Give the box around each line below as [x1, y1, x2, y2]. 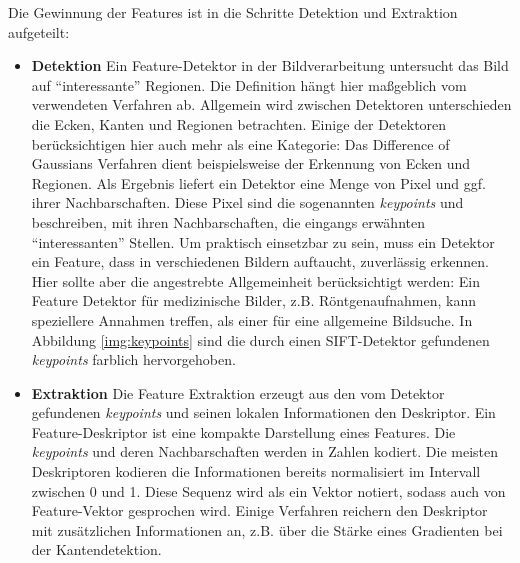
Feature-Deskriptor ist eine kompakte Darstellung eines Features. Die [31, 421, 456, 442]
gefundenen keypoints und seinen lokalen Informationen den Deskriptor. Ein [31, 402, 496, 423]
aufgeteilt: [8, 21, 70, 42]
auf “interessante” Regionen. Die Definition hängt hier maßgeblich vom [31, 74, 467, 95]
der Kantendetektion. [31, 539, 162, 560]
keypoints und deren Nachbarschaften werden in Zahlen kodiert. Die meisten [31, 441, 499, 462]
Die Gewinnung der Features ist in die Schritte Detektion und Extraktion [8, 2, 458, 22]
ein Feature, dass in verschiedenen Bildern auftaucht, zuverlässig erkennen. [31, 251, 489, 272]
